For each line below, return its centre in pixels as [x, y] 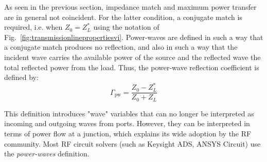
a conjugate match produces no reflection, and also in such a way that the [121, 47]
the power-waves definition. [47, 154]
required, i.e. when [33, 27]
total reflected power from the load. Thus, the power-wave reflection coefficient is [132, 67]
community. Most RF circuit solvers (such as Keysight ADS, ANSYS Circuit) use [132, 143]
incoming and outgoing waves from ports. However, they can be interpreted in [127, 123]
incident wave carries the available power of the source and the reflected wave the [132, 57]
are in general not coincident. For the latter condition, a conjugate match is [123, 17]
